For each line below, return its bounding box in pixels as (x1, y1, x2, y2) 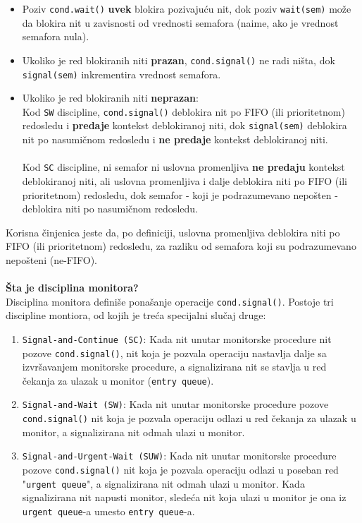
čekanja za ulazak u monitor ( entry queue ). (22, 373, 214, 387)
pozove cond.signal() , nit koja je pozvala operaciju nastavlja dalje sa (22, 345, 327, 360)
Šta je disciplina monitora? (6, 280, 139, 295)
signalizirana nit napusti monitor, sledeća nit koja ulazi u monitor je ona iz (22, 490, 347, 505)
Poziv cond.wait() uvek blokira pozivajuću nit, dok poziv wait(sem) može (22, 1, 351, 16)
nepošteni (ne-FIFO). (6, 252, 97, 267)
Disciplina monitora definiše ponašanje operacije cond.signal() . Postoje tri (6, 294, 334, 308)
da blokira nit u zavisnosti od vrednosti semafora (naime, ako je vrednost (22, 15, 339, 30)
